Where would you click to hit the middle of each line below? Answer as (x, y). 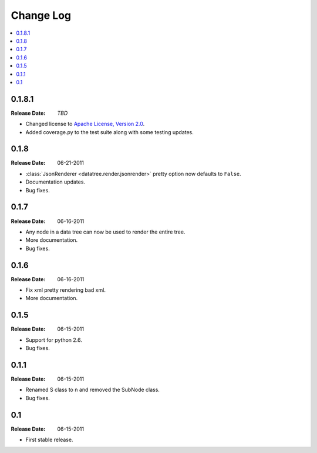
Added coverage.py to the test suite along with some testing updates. (109, 132)
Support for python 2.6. (54, 340)
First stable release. (49, 440)
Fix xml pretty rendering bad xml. (65, 290)
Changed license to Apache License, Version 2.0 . (85, 124)
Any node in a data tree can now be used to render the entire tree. (105, 232)
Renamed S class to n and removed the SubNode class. (92, 390)
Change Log (41, 15)
